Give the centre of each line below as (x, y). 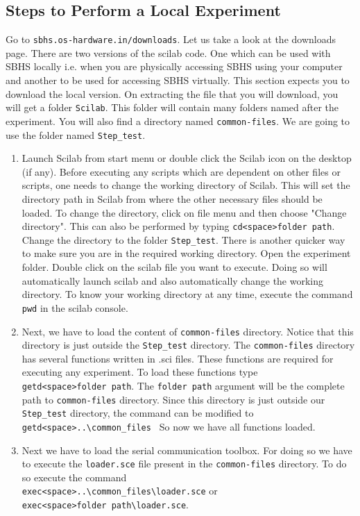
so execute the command (74, 477)
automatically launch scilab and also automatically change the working (173, 280)
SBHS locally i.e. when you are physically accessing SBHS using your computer (174, 66)
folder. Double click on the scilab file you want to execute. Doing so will (174, 267)
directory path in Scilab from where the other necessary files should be (172, 198)
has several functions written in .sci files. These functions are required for (178, 358)
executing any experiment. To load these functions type (140, 372)
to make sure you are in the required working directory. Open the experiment (186, 253)
